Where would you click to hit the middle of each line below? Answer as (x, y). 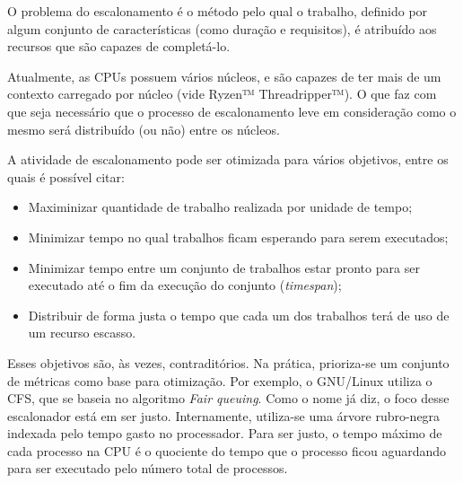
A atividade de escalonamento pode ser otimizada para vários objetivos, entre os (228, 159)
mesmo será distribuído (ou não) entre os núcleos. (144, 129)
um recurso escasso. (82, 333)
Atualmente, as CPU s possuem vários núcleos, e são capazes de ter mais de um (224, 76)
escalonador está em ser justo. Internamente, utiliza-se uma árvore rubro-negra (224, 415)
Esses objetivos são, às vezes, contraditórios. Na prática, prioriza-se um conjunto (228, 362)
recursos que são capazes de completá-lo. (119, 46)
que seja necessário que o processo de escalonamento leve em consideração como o (232, 111)
